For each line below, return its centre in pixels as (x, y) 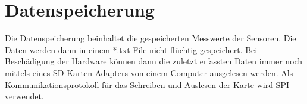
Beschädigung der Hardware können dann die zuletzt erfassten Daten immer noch (154, 61)
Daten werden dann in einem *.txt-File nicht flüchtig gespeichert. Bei (131, 49)
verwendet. (24, 96)
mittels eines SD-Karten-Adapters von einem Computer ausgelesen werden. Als (149, 72)
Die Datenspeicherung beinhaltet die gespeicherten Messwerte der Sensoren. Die (151, 38)
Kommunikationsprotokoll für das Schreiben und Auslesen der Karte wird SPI (147, 84)
